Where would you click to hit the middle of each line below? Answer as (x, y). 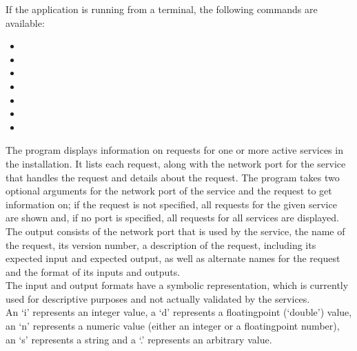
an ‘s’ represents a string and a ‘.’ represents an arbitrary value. (139, 339)
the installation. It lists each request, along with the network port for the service (176, 163)
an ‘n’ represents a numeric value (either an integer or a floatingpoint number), (173, 326)
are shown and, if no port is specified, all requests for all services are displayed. (172, 218)
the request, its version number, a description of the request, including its (161, 244)
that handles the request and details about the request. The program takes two (173, 177)
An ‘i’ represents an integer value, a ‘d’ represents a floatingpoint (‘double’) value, (179, 312)
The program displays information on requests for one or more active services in (174, 150)
